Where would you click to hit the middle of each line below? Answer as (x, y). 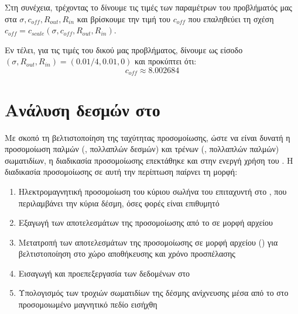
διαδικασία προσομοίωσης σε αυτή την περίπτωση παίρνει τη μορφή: (121, 172)
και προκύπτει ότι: (166, 61)
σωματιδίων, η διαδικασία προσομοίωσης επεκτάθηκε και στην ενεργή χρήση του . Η (149, 160)
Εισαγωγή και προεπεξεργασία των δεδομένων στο (104, 273)
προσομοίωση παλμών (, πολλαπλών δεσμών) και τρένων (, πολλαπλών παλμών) (142, 149)
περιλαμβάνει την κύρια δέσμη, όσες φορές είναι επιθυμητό (119, 203)
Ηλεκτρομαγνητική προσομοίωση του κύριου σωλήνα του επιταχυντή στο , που (153, 191)
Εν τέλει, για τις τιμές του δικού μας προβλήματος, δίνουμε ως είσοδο (124, 49)
